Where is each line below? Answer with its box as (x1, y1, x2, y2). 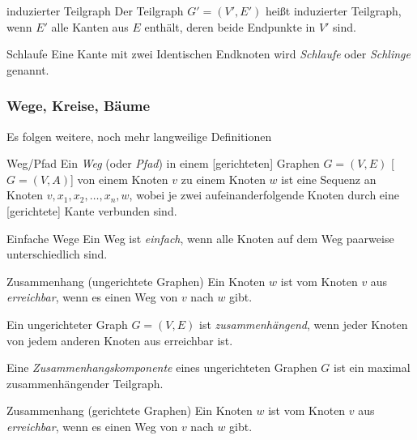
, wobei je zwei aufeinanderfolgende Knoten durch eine (129, 186, 399, 203)
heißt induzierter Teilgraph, (265, 2, 402, 19)
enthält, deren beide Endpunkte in (144, 18, 316, 35)
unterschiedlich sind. (6, 246, 108, 263)
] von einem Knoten (70, 170, 168, 187)
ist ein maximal (334, 359, 411, 376)
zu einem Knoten (181, 170, 266, 187)
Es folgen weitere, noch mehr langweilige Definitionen (6, 127, 272, 144)
